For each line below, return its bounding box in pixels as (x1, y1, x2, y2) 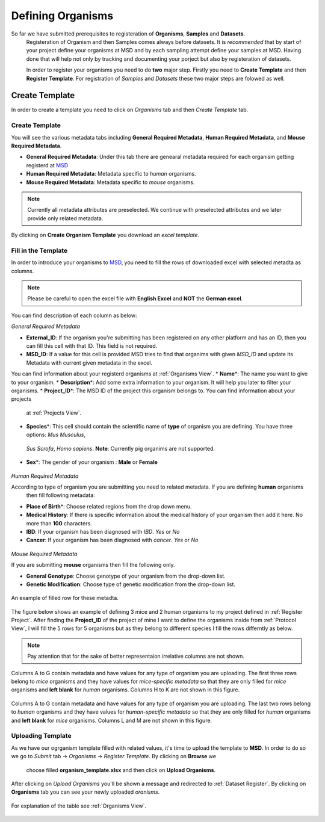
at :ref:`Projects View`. (26, 409, 82, 416)
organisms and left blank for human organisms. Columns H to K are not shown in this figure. (11, 686, 240, 693)
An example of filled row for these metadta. (11, 595, 119, 602)
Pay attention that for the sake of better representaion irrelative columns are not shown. (27, 653, 245, 660)
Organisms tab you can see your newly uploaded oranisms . (11, 788, 160, 796)
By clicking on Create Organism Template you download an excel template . (11, 232, 200, 239)
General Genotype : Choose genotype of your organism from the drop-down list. (26, 572, 226, 579)
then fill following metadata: (26, 492, 96, 499)
